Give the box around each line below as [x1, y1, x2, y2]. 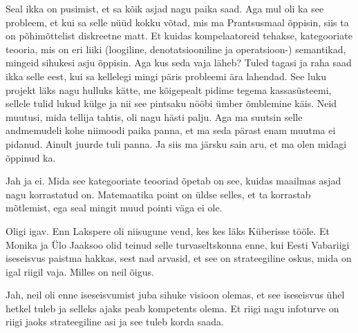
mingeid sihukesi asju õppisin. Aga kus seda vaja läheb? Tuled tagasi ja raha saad [6, 55, 352, 70]
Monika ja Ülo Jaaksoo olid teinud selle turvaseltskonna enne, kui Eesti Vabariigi [6, 237, 350, 251]
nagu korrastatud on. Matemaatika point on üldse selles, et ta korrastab [6, 187, 311, 201]
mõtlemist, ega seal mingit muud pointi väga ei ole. [6, 200, 223, 215]
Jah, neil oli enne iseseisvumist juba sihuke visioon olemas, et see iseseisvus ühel [6, 287, 345, 302]
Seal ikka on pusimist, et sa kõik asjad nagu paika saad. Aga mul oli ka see [6, 1, 324, 15]
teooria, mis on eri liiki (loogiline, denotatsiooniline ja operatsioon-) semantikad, [6, 41, 346, 56]
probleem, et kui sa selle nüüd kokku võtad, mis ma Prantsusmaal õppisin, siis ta [6, 15, 349, 29]
